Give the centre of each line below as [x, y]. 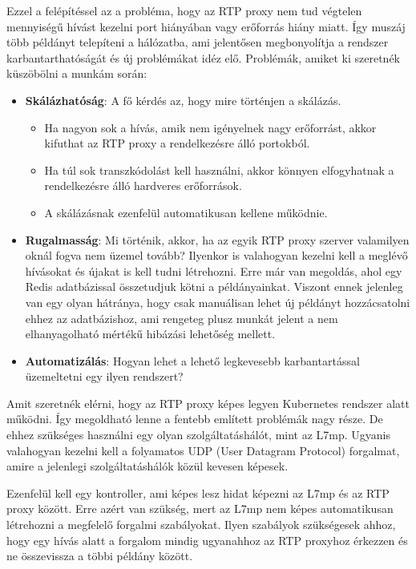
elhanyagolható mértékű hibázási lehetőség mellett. [150, 334]
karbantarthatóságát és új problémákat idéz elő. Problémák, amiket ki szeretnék [204, 57]
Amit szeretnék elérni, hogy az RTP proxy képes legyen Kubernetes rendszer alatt [208, 403]
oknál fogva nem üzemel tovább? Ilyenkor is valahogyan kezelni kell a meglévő [216, 255]
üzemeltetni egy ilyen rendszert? [104, 376]
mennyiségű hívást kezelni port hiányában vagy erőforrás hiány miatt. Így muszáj [206, 26]
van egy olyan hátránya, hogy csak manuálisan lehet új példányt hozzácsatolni [218, 302]
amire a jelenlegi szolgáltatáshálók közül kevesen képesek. [147, 466]
